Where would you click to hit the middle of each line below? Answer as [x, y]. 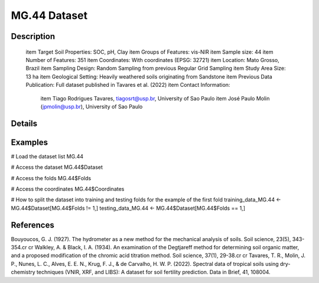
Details [24, 123]
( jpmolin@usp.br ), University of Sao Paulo [92, 106]
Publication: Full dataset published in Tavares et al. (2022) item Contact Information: [128, 85]
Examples [30, 142]
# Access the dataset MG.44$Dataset [57, 167]
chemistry [23, 272]
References [32, 225]
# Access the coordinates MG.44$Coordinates [68, 189]
